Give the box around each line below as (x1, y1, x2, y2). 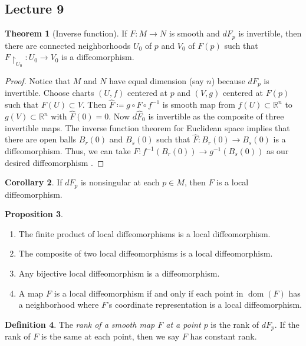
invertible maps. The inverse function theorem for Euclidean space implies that (5, 121, 290, 134)
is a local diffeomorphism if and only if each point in (54, 287, 244, 299)
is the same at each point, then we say (41, 330, 180, 342)
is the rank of (210, 318, 259, 330)
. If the (274, 318, 300, 330)
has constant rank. (190, 330, 257, 342)
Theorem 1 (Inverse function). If (5, 27, 127, 39)
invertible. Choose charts (5, 86, 94, 99)
